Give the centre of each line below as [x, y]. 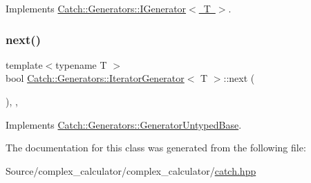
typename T [81, 64]
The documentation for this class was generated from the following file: [156, 148]
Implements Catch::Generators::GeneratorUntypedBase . [124, 124]
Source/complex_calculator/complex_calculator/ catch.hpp [131, 170]
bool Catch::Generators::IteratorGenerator [95, 78]
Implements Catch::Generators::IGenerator [96, 8]
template [24, 64]
